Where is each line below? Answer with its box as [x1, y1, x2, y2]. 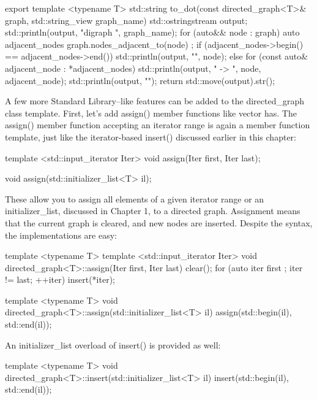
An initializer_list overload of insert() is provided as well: [5, 338, 221, 351]
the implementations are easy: [5, 228, 117, 241]
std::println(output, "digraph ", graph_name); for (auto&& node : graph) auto [5, 26, 300, 39]
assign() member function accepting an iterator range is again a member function [5, 118, 310, 131]
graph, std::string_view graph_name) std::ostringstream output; [5, 13, 248, 26]
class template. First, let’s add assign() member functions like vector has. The [5, 106, 297, 119]
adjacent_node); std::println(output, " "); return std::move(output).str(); [5, 74, 275, 87]
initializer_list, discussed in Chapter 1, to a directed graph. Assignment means [5, 204, 300, 217]
